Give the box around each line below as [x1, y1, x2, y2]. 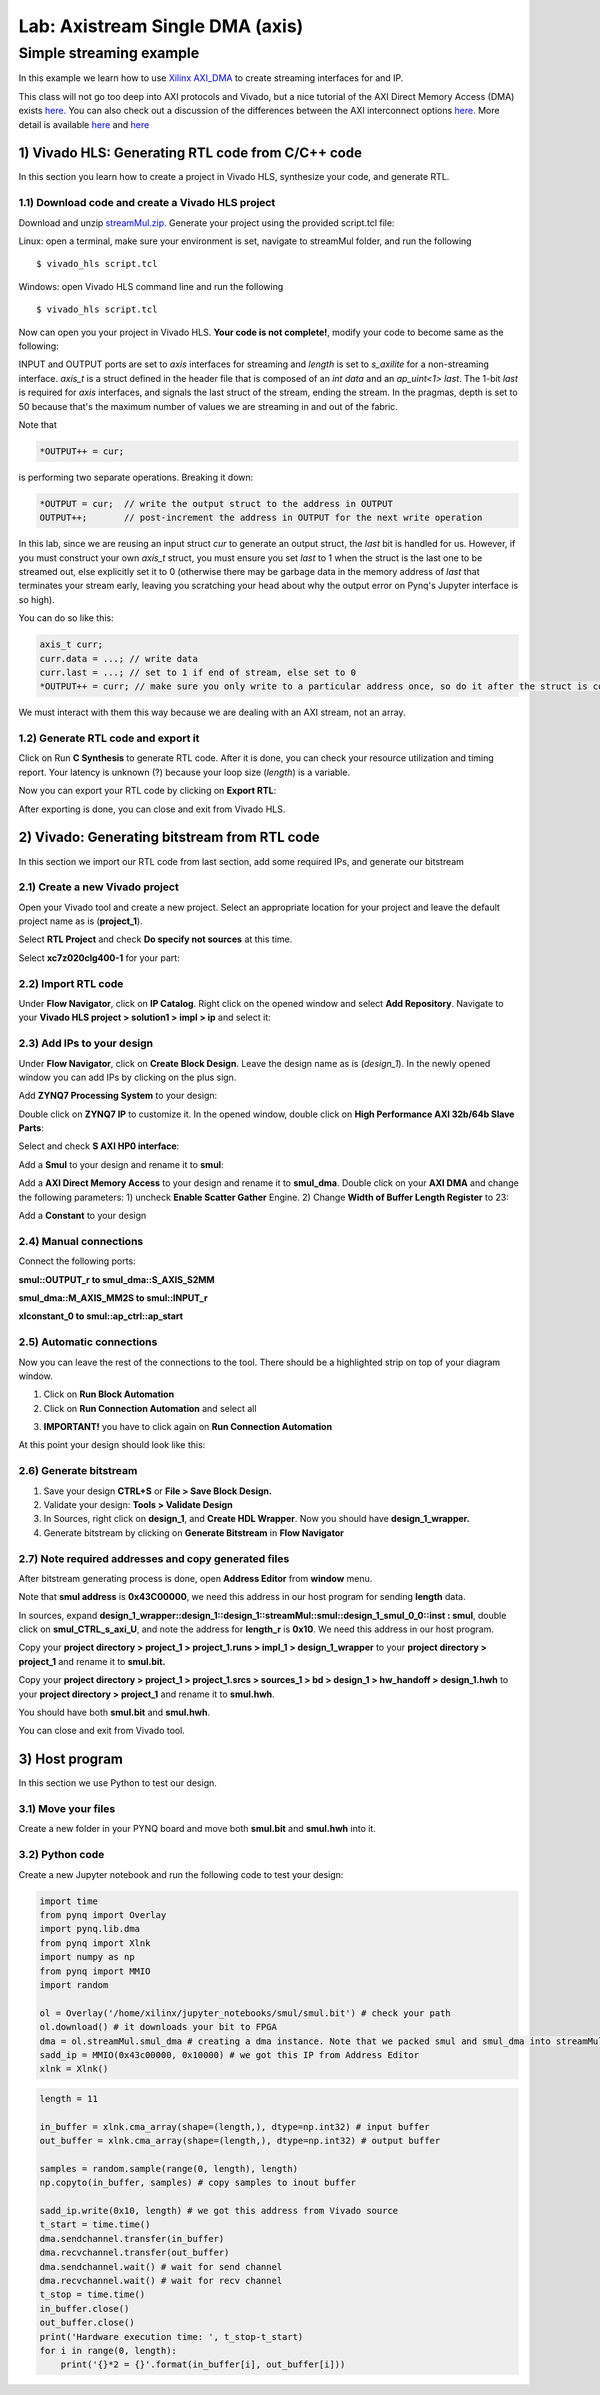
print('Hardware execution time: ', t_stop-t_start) [39, 2331, 304, 2342]
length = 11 [39, 2093, 99, 2104]
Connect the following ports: [18, 1255, 136, 1267]
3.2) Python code [18, 1848, 105, 1862]
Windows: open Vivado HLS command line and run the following [18, 280, 284, 292]
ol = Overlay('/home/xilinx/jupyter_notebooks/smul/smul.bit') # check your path [39, 2007, 452, 2019]
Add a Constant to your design [18, 1210, 147, 1222]
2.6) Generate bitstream [18, 1464, 138, 1478]
